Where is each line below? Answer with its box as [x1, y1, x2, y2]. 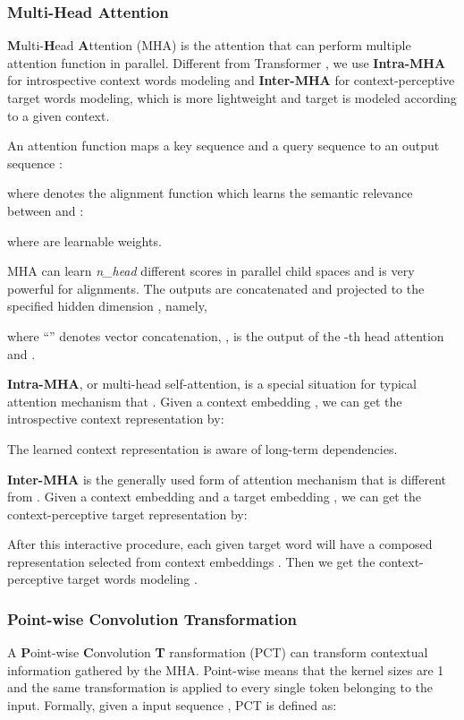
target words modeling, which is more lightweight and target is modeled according [7, 89, 457, 107]
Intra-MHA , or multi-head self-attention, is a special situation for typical [7, 374, 417, 393]
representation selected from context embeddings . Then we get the [7, 552, 375, 570]
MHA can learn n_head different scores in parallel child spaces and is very [7, 261, 415, 280]
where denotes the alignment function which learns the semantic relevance [7, 184, 413, 202]
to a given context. [7, 106, 110, 124]
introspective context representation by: [7, 409, 224, 428]
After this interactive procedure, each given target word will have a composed [7, 535, 433, 553]
